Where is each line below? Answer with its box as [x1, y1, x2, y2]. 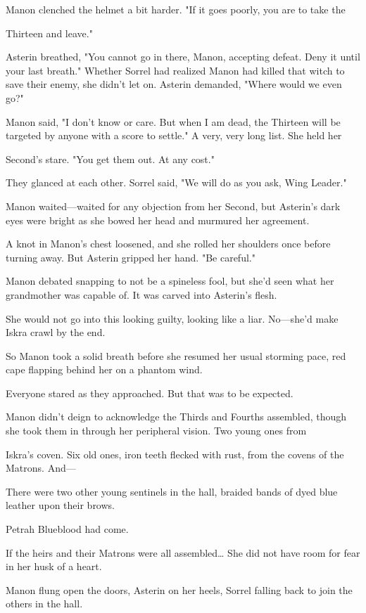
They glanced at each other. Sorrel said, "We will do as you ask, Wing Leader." [6, 175, 347, 190]
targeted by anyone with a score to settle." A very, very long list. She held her [6, 128, 342, 143]
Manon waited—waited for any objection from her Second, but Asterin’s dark [6, 198, 341, 213]
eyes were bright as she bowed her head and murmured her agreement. [6, 212, 310, 227]
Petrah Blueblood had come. [6, 522, 129, 536]
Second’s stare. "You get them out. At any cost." [6, 151, 215, 166]
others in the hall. [6, 596, 83, 611]
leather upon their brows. [6, 498, 115, 512]
